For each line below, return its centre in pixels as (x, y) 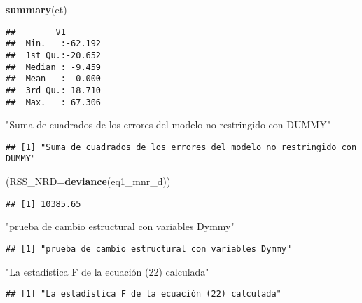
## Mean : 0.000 (54, 79)
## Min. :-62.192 (54, 44)
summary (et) (36, 9)
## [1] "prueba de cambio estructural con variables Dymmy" (149, 249)
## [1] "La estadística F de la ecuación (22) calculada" (144, 294)
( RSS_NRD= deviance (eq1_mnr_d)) (88, 181)
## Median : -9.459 (54, 67)
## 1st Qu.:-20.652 (54, 55)
